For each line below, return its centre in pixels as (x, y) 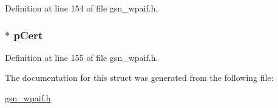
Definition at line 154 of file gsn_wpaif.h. (82, 8)
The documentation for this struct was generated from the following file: (139, 78)
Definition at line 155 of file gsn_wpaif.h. (82, 57)
